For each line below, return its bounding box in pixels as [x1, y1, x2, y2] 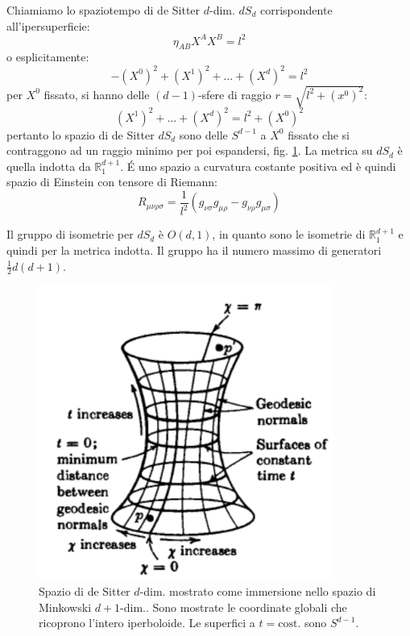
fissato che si [288, 126, 350, 143]
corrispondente [260, 2, 333, 18]
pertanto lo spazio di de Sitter [6, 126, 155, 143]
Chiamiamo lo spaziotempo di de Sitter [6, 2, 201, 18]
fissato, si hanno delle [43, 85, 150, 102]
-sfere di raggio [197, 85, 271, 102]
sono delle [179, 126, 228, 143]
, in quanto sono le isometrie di [212, 226, 366, 243]
